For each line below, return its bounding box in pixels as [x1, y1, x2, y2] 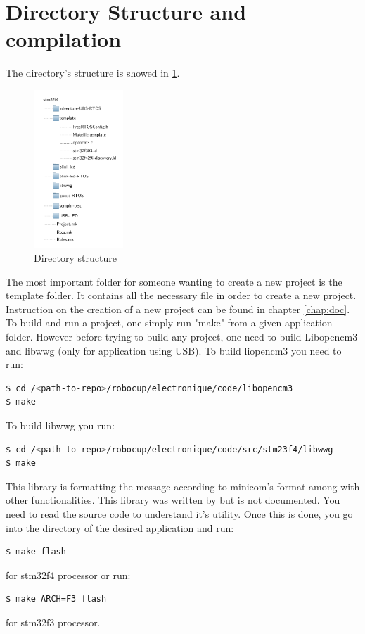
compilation [6, 25, 122, 53]
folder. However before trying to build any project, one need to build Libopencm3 [6, 329, 358, 344]
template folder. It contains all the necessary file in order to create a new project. [6, 288, 357, 303]
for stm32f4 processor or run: [6, 567, 131, 582]
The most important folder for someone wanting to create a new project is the [6, 274, 342, 289]
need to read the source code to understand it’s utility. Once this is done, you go [6, 506, 353, 521]
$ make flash [6, 547, 66, 557]
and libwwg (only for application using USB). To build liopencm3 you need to [6, 343, 342, 357]
